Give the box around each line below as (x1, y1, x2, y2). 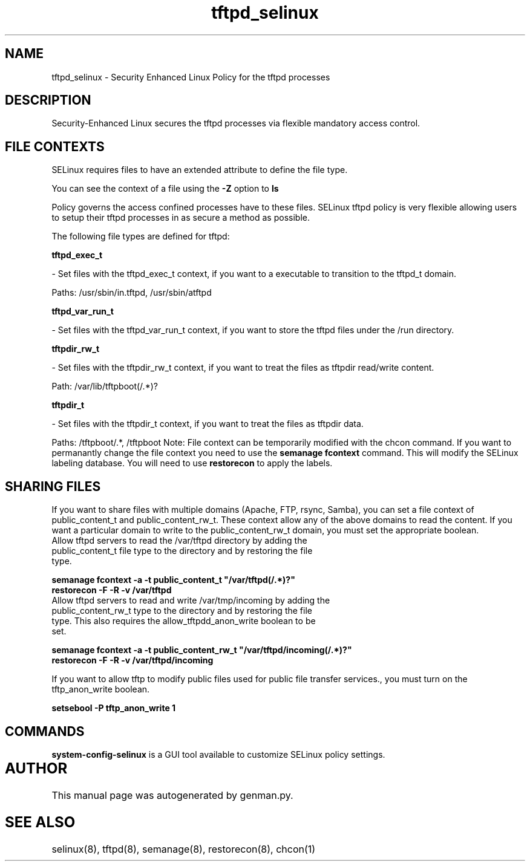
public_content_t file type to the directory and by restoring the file (51, 545, 313, 556)
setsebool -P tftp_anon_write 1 (51, 703, 176, 714)
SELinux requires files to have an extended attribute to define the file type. (51, 164, 348, 175)
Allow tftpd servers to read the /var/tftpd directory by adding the (51, 535, 307, 546)
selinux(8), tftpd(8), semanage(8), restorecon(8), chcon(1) (51, 842, 316, 855)
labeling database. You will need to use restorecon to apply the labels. (51, 458, 333, 469)
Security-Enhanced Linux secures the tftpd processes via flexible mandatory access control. (51, 118, 420, 129)
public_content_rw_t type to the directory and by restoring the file (51, 605, 312, 616)
